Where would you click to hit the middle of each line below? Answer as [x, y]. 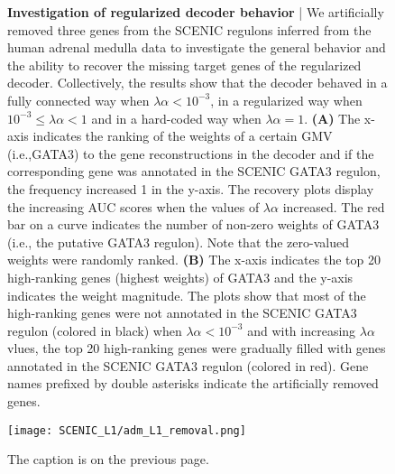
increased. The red [334, 206]
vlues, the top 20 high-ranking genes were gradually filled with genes [197, 348]
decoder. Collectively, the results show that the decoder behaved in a [197, 83]
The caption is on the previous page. [108, 459]
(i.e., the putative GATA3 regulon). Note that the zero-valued [178, 242]
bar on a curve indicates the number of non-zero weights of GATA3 [193, 224]
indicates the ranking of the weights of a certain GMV [183, 136]
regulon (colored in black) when [95, 330]
